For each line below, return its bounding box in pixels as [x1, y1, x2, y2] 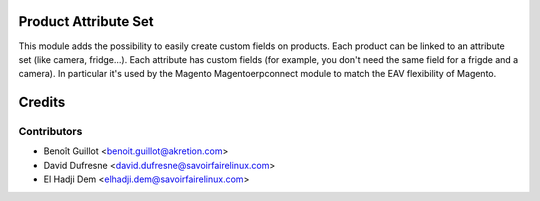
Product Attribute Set [18, 13, 154, 30]
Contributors [18, 125, 83, 139]
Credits [18, 94, 66, 111]
